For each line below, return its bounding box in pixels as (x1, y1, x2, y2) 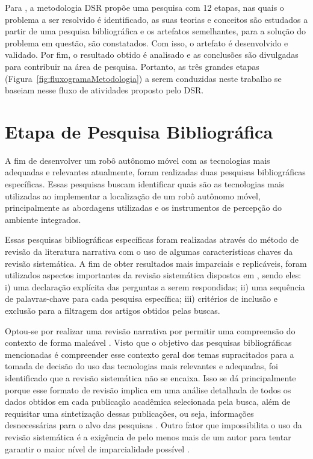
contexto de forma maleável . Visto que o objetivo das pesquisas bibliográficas (5, 336, 292, 349)
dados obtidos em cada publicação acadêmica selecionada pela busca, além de (5, 395, 291, 408)
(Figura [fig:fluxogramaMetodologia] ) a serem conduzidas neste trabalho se (5, 72, 282, 84)
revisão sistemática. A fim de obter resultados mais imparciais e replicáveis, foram (5, 257, 307, 269)
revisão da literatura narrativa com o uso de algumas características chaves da (5, 245, 293, 258)
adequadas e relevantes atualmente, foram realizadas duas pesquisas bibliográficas (5, 166, 306, 178)
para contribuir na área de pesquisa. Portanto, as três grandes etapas (5, 60, 259, 72)
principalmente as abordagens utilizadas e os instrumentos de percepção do (5, 201, 282, 214)
